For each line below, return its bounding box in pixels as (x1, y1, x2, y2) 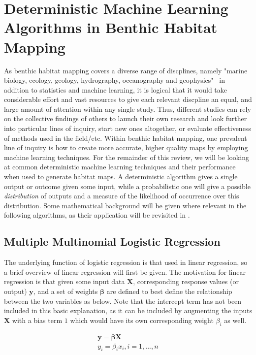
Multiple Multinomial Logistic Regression (4, 234, 221, 249)
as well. (224, 315, 247, 325)
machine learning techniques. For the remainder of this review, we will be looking (4, 152, 249, 162)
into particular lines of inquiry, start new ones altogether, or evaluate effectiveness (4, 123, 251, 133)
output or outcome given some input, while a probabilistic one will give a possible (4, 181, 251, 191)
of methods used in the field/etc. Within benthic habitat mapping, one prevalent (4, 132, 247, 143)
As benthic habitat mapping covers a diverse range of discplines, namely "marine (4, 65, 248, 75)
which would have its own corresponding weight (70, 315, 214, 325)
